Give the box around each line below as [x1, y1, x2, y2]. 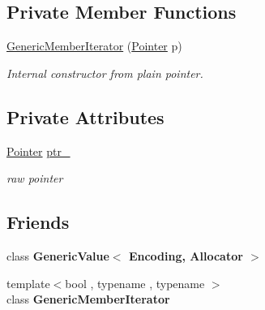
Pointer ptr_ [6, 142, 71, 159]
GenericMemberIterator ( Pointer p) [6, 37, 182, 54]
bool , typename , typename [65, 274, 205, 291]
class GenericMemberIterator [6, 291, 170, 308]
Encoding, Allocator [128, 247, 243, 264]
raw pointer [6, 170, 63, 187]
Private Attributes [6, 104, 165, 129]
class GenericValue [6, 247, 109, 264]
